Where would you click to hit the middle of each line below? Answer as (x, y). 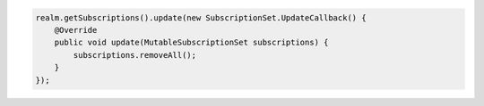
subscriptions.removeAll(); (135, 55)
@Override (76, 30)
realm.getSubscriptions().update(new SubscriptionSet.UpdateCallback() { (201, 17)
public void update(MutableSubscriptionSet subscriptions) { (191, 43)
